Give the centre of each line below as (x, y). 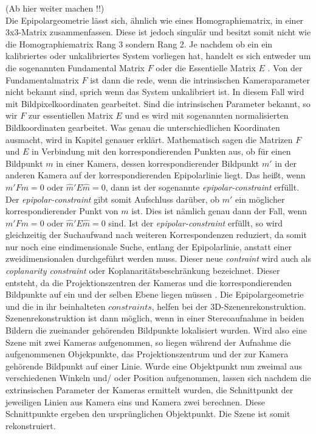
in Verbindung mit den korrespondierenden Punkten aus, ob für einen (161, 151)
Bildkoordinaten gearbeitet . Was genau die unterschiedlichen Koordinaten (143, 127)
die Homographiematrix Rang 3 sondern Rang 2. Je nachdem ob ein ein (139, 44)
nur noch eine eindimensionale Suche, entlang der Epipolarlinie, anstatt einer (149, 246)
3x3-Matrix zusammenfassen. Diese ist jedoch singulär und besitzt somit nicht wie (158, 32)
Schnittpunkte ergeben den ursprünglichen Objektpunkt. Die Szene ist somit (148, 414)
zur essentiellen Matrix (70, 115)
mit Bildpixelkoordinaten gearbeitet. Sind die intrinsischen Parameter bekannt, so (158, 103)
